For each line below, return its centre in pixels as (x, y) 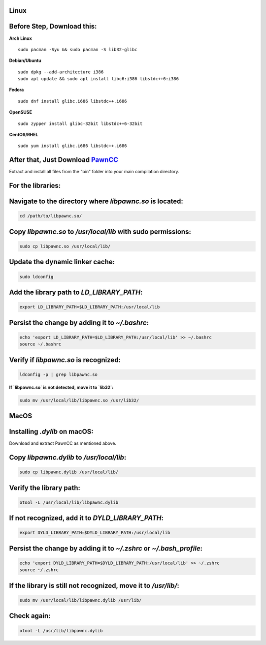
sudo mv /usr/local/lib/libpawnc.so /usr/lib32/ (79, 400)
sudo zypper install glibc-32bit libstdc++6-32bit (80, 123)
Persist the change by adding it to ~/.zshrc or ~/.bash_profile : (106, 548)
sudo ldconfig (36, 276)
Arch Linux (20, 38)
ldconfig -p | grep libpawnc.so (59, 374)
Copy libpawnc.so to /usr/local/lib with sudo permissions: (100, 231)
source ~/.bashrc (40, 344)
